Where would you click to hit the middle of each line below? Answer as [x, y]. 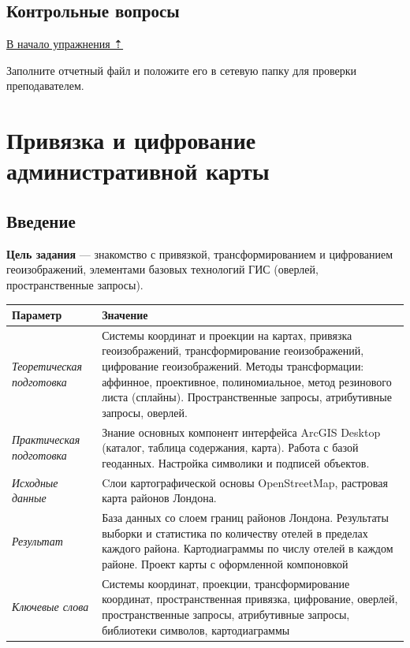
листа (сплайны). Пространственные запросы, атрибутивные [247, 397]
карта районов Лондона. [159, 498]
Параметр [37, 315]
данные [29, 498]
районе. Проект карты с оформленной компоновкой [225, 563]
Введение [41, 220]
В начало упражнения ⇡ [65, 44]
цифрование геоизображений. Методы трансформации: [233, 366]
